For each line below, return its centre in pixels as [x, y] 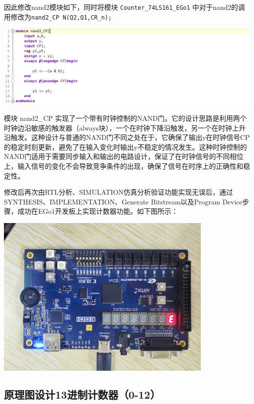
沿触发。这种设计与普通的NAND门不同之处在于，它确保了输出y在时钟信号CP [127, 137]
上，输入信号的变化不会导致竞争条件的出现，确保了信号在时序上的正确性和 [124, 166]
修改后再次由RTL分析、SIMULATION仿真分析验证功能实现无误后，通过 [118, 192]
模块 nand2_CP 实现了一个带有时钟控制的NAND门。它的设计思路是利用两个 [126, 118]
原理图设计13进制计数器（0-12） [82, 394]
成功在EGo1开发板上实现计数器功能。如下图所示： [98, 211]
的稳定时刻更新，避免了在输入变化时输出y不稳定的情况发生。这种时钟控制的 [126, 146]
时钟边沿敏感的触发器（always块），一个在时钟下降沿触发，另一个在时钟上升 [125, 127]
